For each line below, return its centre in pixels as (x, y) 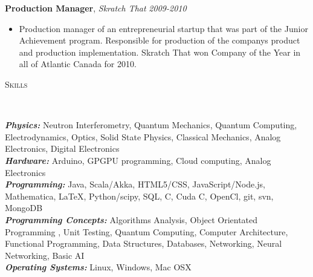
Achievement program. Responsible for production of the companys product (160, 40)
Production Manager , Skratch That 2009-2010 (96, 8)
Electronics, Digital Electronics (62, 148)
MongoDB (24, 208)
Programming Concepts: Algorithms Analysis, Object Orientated (131, 219)
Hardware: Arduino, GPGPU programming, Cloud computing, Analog (138, 160)
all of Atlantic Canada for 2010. (78, 64)
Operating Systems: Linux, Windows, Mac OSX (98, 267)
